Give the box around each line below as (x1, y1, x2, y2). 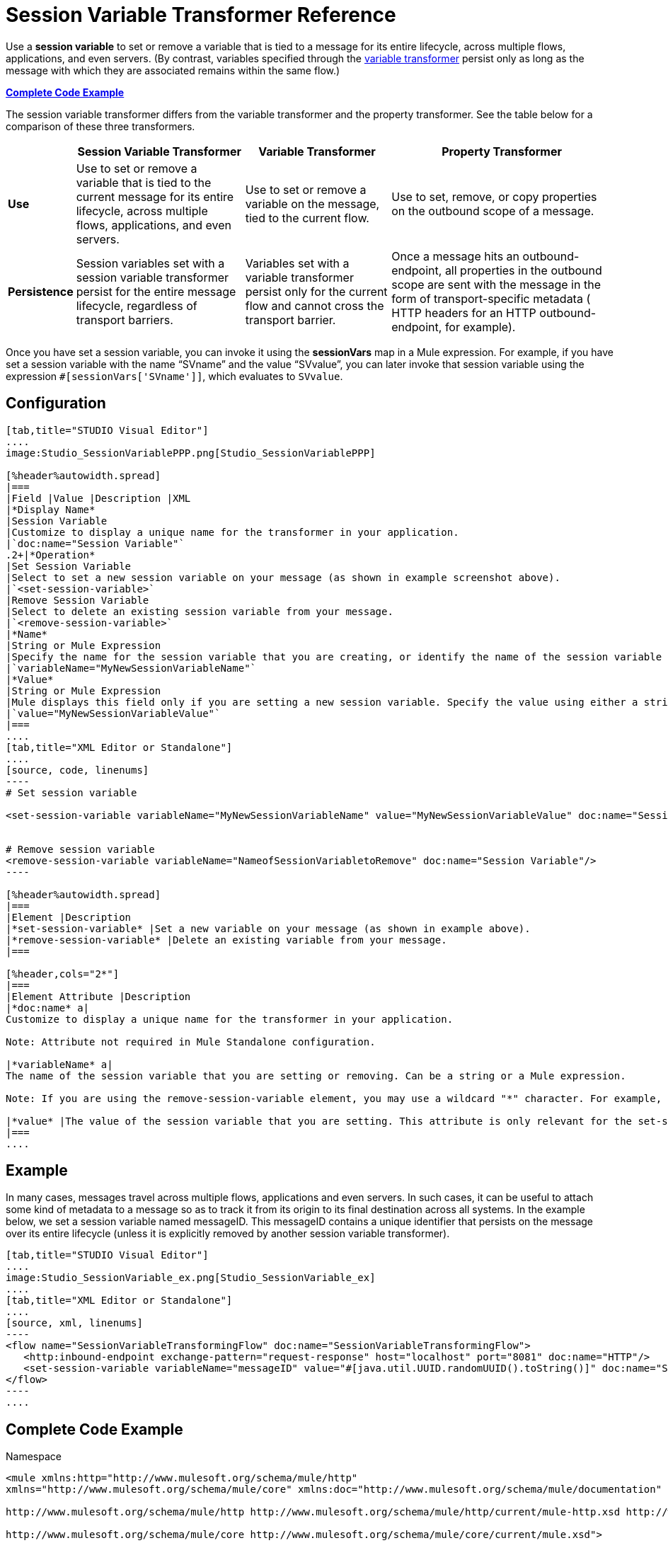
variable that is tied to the (76, 175, 212, 190)
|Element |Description (6, 911, 132, 923)
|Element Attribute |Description (6, 990, 191, 1002)
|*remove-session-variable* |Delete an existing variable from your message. (6, 934, 447, 946)
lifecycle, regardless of (76, 298, 197, 313)
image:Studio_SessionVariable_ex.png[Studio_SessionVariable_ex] (6, 1272, 376, 1284)
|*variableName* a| (6, 1058, 113, 1070)
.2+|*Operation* (6, 549, 96, 561)
